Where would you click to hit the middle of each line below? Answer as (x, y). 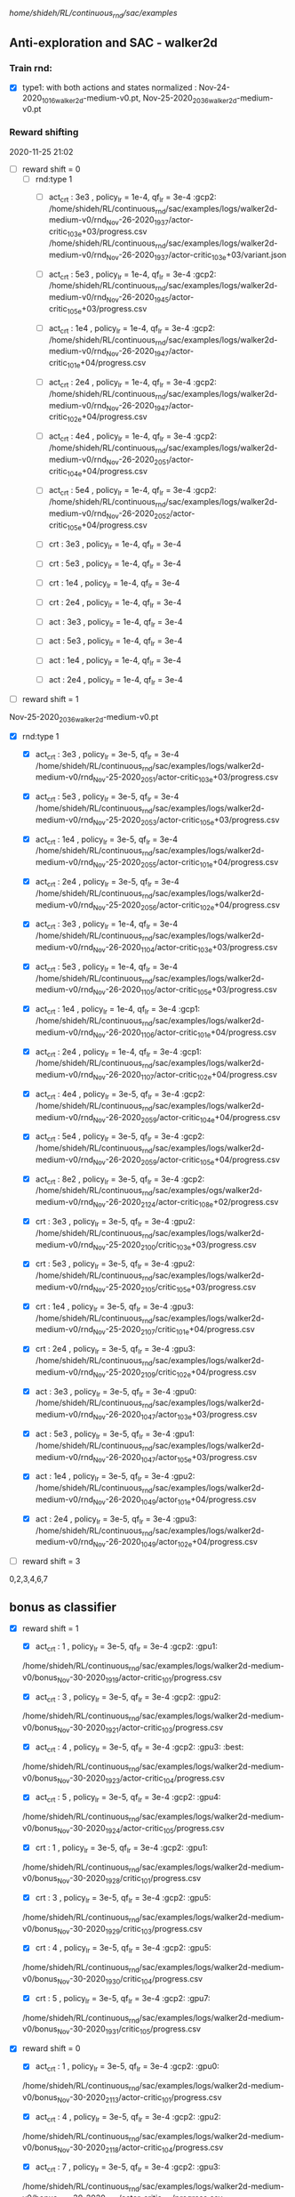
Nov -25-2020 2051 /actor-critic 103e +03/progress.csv (186, 778)
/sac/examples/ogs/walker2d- (207, 1191)
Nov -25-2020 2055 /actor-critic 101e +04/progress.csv (186, 863)
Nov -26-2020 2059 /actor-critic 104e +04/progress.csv (187, 1118)
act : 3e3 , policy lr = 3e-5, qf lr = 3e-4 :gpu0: (116, 1392)
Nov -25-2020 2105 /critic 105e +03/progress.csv (175, 1288)
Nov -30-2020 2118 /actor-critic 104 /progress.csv (140, 2149)
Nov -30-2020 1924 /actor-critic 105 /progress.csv (141, 1829)
